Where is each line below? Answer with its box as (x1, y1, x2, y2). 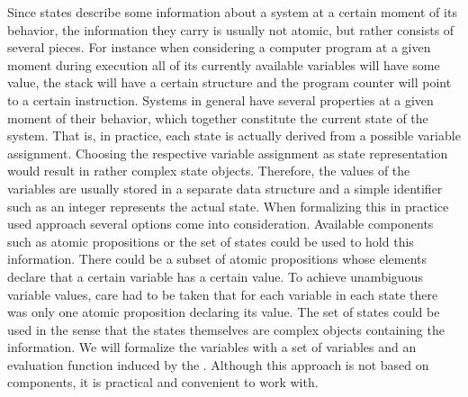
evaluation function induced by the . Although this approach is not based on (7, 355, 429, 374)
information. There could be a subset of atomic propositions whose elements (7, 249, 427, 268)
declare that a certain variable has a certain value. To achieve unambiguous (7, 266, 423, 285)
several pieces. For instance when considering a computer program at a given (7, 38, 431, 57)
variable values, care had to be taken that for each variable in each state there (7, 284, 438, 303)
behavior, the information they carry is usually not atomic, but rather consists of (7, 20, 454, 39)
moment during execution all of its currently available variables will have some (7, 55, 440, 74)
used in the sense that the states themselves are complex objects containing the (7, 320, 445, 338)
